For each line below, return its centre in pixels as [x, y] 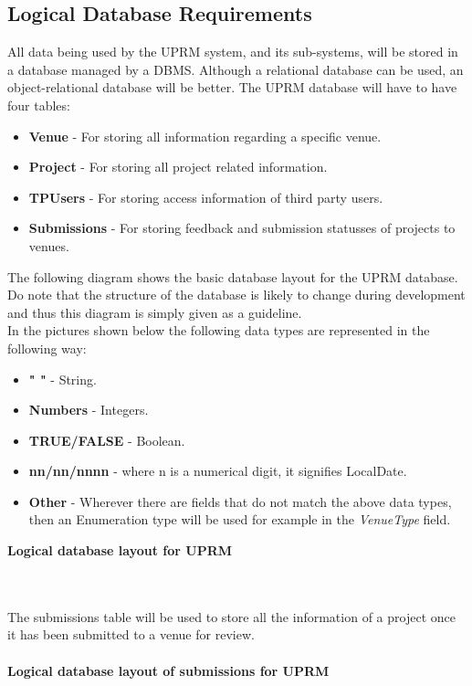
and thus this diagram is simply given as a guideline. [155, 312]
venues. [49, 245]
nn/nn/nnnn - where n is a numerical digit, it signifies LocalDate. [218, 471]
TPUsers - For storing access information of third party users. [206, 197]
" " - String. [63, 379]
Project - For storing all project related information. [178, 167]
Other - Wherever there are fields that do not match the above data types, [240, 501]
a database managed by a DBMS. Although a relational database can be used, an [236, 69]
